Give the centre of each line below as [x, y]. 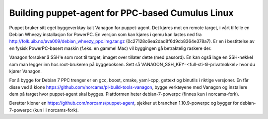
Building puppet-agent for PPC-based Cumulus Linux [121, 13]
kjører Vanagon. [26, 71]
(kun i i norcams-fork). [56, 110]
